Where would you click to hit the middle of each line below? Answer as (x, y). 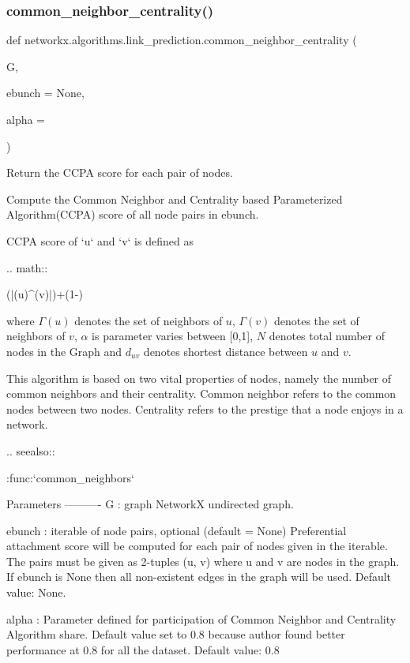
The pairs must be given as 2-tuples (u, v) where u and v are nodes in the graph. (203, 561)
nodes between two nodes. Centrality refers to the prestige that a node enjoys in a (205, 408)
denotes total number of (327, 336)
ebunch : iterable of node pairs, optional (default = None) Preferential (177, 530)
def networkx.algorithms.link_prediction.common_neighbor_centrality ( (182, 40)
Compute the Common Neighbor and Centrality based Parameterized (175, 199)
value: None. (36, 592)
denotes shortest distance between (226, 351)
